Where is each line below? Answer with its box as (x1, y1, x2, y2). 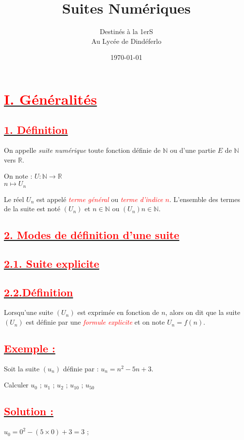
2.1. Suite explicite (4, 256, 100, 271)
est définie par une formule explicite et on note (26, 317, 165, 327)
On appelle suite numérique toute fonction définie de (4, 145, 161, 155)
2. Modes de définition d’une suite (4, 227, 179, 242)
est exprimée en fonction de (77, 307, 159, 317)
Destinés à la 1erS (100, 26, 153, 37)
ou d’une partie (170, 145, 216, 155)
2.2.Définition (4, 284, 73, 299)
